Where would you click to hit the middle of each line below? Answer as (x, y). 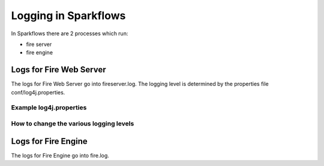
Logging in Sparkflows (68, 16)
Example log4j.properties (49, 107)
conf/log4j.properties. (38, 92)
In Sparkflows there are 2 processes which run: (70, 33)
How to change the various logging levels (73, 124)
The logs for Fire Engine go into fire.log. (60, 155)
